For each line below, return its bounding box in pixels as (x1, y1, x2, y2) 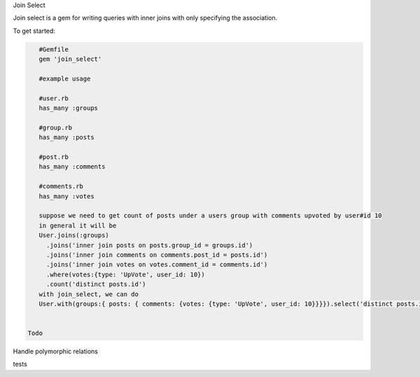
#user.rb (38, 94, 69, 102)
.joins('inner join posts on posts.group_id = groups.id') (45, 241, 253, 249)
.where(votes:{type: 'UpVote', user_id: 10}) (45, 270, 206, 278)
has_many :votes (38, 192, 94, 200)
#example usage (38, 74, 91, 83)
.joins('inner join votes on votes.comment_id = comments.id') (45, 261, 268, 269)
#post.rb (38, 153, 69, 161)
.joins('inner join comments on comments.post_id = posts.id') (45, 250, 268, 259)
